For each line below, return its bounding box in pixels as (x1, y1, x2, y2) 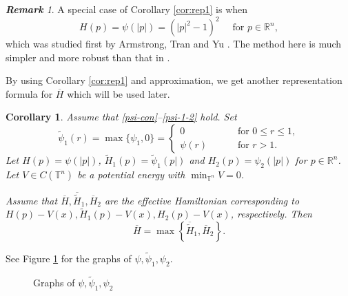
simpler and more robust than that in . (6, 50, 170, 64)
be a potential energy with (77, 167, 185, 182)
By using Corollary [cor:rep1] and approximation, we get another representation (6, 73, 342, 87)
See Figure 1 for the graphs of (6, 251, 132, 266)
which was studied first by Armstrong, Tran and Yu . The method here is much (6, 36, 342, 51)
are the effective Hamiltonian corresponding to (104, 193, 300, 207)
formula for (6, 86, 53, 101)
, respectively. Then (230, 207, 312, 221)
